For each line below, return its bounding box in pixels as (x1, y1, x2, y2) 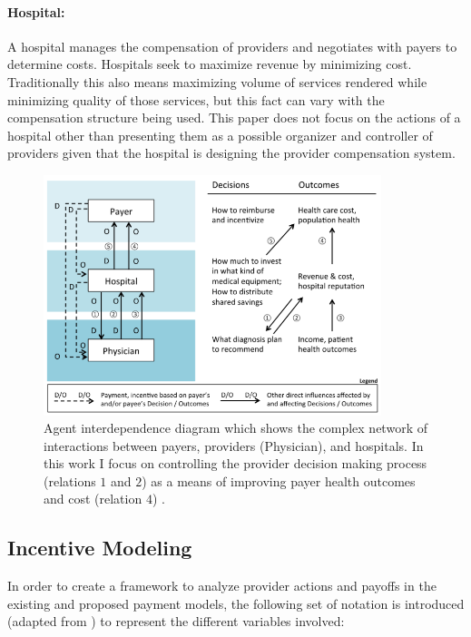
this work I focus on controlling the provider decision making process (44, 454, 427, 473)
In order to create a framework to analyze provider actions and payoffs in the (7, 576, 437, 595)
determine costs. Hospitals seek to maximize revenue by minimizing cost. (7, 54, 412, 73)
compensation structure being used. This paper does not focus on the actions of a (7, 108, 461, 127)
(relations (44, 471, 96, 490)
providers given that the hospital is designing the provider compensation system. (7, 143, 456, 162)
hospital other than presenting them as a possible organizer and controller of (7, 125, 433, 144)
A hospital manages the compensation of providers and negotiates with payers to (7, 36, 457, 55)
